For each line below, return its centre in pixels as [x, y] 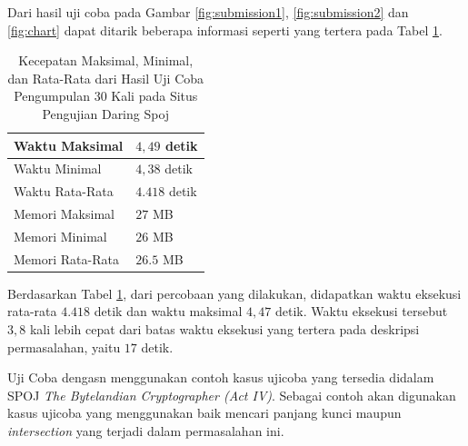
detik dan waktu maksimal [168, 311]
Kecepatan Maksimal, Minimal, [106, 60]
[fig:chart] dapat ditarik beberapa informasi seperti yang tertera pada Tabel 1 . [225, 30]
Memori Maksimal [64, 214]
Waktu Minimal [58, 168]
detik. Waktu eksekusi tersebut [361, 311]
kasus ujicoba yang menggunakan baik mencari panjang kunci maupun [204, 413]
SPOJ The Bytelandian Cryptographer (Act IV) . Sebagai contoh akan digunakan [232, 395]
